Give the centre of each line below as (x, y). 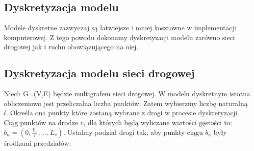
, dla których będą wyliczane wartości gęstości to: (158, 122)
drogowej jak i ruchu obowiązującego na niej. (71, 47)
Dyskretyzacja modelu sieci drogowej (99, 73)
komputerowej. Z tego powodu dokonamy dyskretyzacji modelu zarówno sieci (119, 37)
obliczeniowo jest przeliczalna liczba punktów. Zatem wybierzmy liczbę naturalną (126, 103)
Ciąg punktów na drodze (41, 122)
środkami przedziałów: (38, 142)
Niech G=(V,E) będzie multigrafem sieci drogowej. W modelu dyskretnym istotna (127, 94)
